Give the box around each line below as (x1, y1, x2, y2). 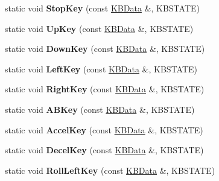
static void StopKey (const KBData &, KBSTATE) (5, 2, 200, 14)
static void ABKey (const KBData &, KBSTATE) (5, 103, 195, 115)
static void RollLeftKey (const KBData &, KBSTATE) (5, 164, 215, 176)
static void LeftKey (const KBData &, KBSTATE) (5, 62, 198, 75)
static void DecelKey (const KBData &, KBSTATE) (5, 144, 204, 156)
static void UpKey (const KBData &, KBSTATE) (5, 22, 194, 34)
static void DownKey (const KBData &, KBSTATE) (5, 42, 205, 55)
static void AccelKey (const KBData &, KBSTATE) (5, 123, 203, 136)
